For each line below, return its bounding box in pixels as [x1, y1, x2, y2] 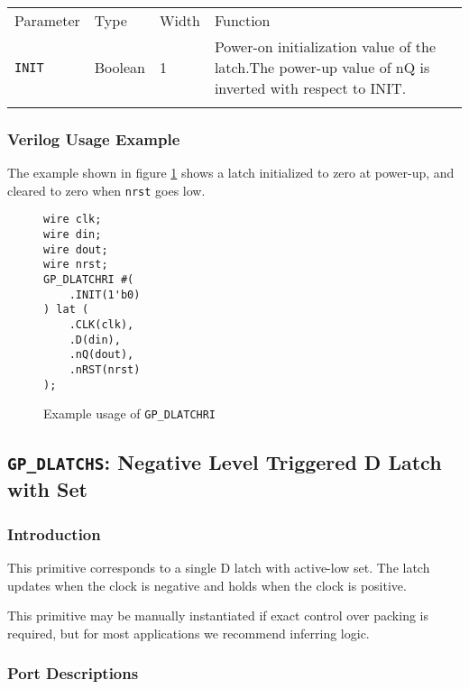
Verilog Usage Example [7, 127, 180, 150]
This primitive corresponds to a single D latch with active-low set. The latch [7, 557, 430, 576]
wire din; [43, 228, 102, 242]
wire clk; [43, 213, 102, 226]
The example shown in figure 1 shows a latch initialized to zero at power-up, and [7, 163, 455, 182]
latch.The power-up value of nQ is [214, 57, 430, 78]
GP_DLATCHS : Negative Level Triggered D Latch [7, 448, 442, 476]
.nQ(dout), [69, 348, 134, 362]
